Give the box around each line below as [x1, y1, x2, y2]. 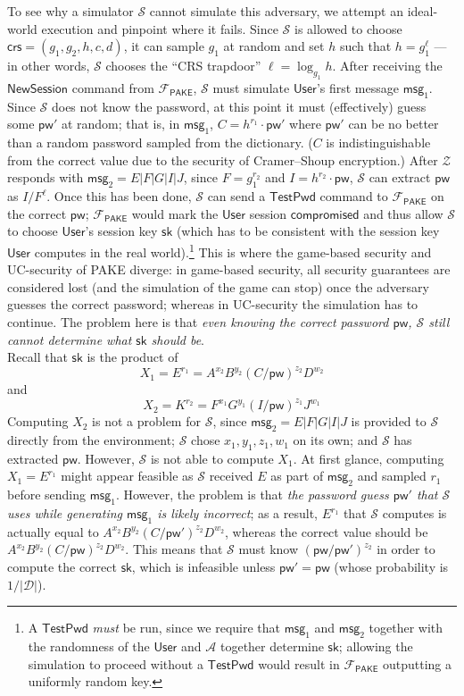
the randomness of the [28, 637, 150, 656]
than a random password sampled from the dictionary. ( [7, 133, 313, 152]
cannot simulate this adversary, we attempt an [149, 2, 403, 20]
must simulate [212, 78, 290, 96]
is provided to [351, 412, 427, 431]
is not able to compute [150, 449, 274, 467]
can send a [207, 187, 266, 205]
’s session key [85, 222, 158, 240]
